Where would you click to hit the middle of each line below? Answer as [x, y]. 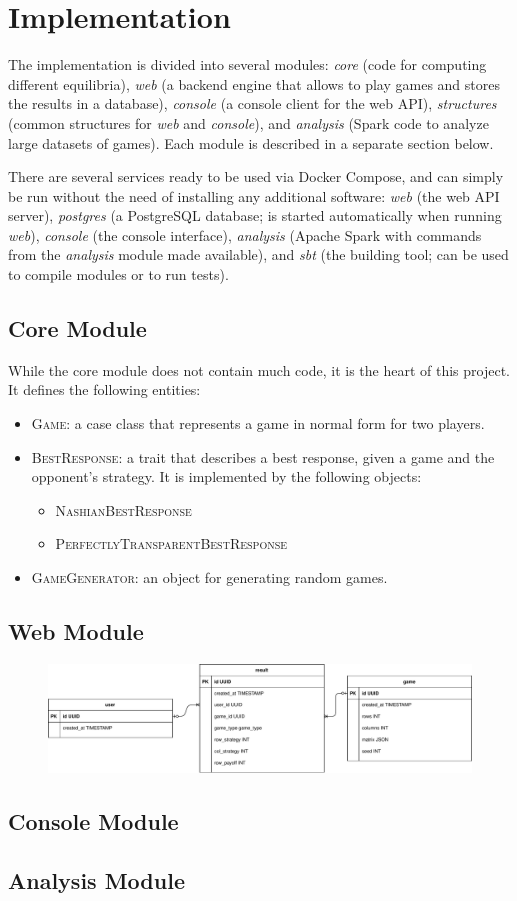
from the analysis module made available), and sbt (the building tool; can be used [258, 254]
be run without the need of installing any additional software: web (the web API [254, 195]
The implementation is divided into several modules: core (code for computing [247, 64]
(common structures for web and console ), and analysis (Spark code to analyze [248, 122]
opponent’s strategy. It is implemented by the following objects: [226, 476]
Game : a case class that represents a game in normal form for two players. [258, 423]
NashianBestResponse [123, 509]
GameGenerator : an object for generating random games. [209, 577]
